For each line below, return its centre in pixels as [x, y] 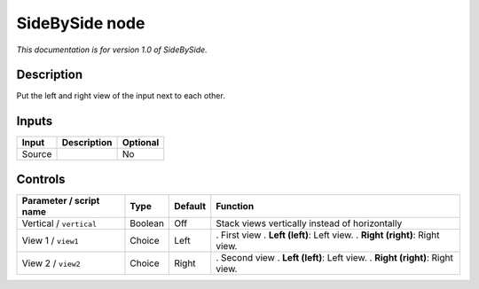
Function [235, 206]
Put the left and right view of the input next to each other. [121, 96]
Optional [141, 143]
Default [190, 206]
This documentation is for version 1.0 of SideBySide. [112, 50]
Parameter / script [61, 200]
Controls [41, 179]
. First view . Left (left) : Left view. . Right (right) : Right [328, 235]
